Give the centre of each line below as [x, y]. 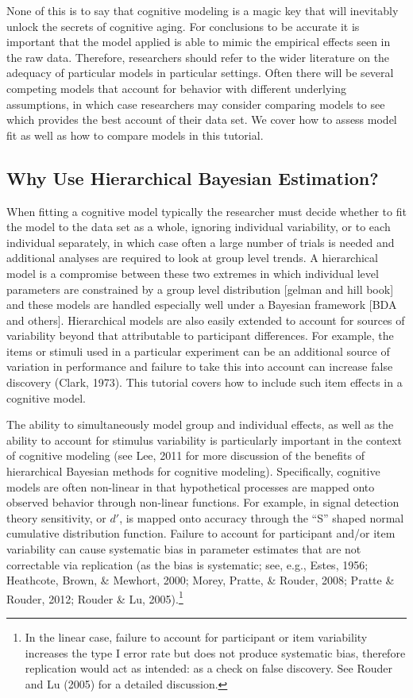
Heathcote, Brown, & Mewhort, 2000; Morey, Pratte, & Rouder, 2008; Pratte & [201, 580]
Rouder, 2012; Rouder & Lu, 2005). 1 [95, 597]
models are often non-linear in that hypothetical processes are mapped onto [191, 486]
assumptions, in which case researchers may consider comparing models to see [196, 104]
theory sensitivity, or [56, 517]
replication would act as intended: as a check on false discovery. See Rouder [208, 668]
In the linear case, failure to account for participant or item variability [196, 637]
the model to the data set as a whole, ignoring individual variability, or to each [199, 227]
